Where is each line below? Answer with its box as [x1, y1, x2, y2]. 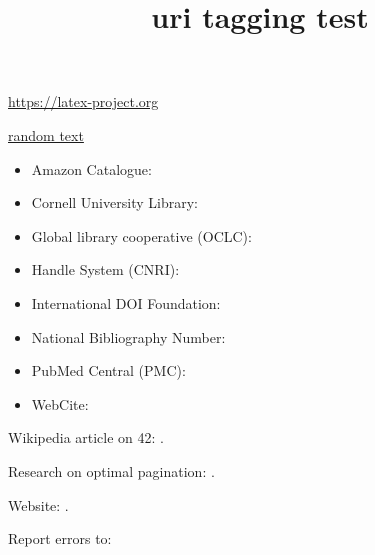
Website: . [8, 494, 69, 515]
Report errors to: [8, 528, 112, 549]
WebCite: [31, 393, 89, 414]
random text [8, 124, 84, 145]
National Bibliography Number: [31, 326, 226, 347]
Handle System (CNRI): [31, 259, 180, 280]
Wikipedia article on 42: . [8, 427, 165, 448]
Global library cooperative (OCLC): [31, 225, 252, 246]
